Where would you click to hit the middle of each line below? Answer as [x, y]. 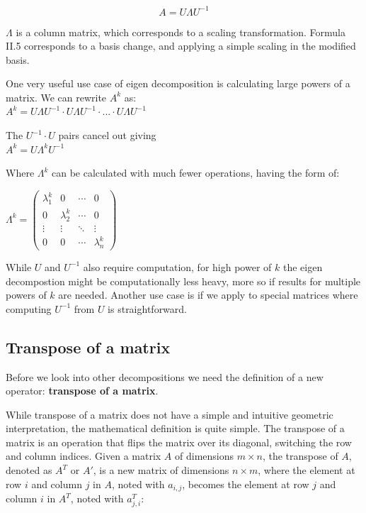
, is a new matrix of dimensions [161, 470]
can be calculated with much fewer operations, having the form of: [196, 173]
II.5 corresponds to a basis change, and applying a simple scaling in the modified [181, 46]
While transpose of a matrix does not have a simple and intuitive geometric [170, 414]
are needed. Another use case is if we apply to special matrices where [208, 295]
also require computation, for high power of [177, 266]
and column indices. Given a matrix [84, 456]
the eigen [303, 266]
